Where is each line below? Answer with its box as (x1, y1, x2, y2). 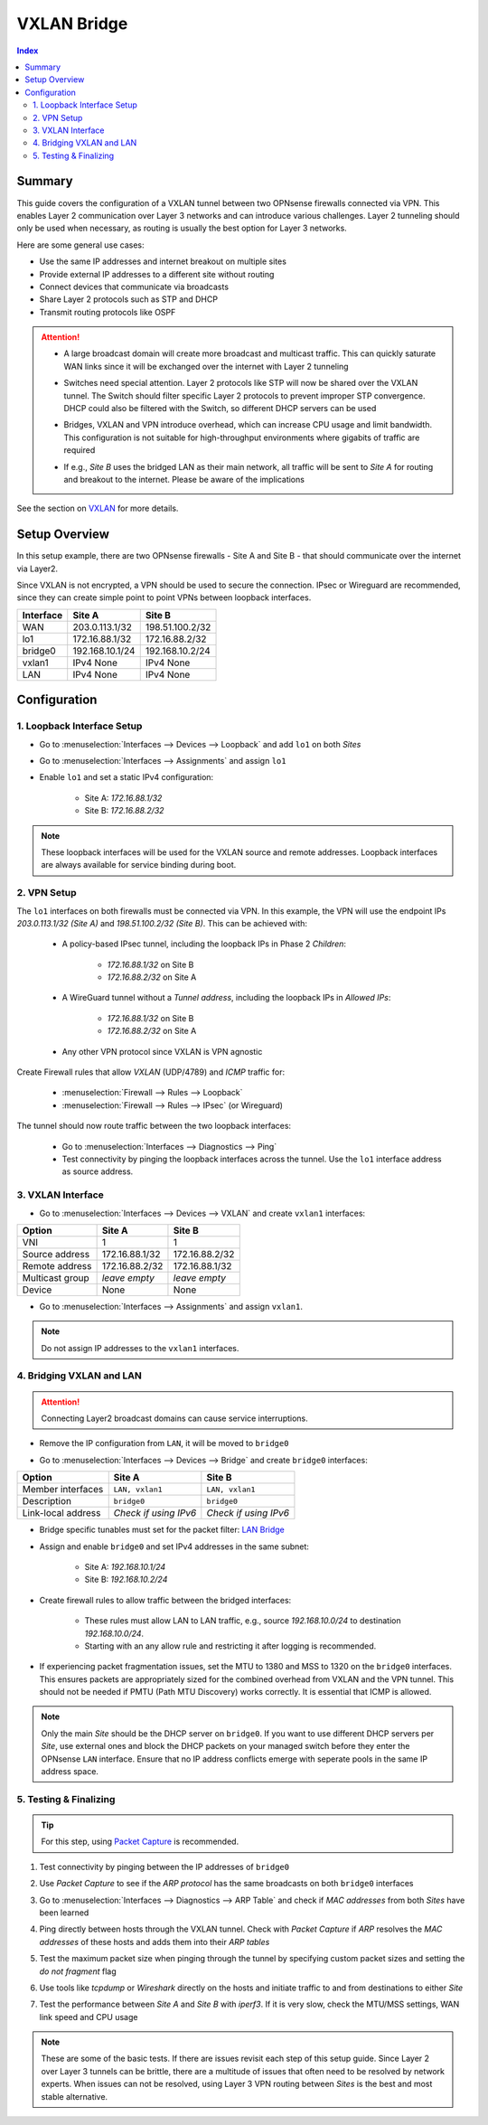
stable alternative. (41, 2091, 108, 2101)
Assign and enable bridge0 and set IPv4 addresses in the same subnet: (39, 1541, 309, 1552)
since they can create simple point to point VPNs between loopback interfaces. (16, 592, 312, 603)
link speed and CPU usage (39, 2011, 138, 2022)
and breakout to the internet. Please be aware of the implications (63, 475, 305, 484)
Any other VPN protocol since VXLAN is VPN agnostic (61, 1046, 263, 1057)
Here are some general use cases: (16, 240, 145, 250)
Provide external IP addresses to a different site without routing (39, 268, 275, 279)
